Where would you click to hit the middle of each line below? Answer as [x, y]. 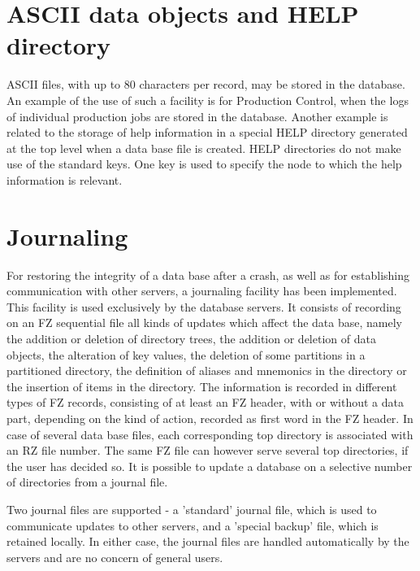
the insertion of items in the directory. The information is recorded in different [202, 386]
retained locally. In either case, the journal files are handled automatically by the [208, 541]
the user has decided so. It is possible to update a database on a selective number [210, 466]
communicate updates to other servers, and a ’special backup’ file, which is [193, 525]
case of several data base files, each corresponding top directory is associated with [210, 434]
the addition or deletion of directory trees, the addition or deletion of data [191, 338]
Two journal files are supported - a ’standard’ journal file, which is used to [192, 509]
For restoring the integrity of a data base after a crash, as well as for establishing [208, 275]
